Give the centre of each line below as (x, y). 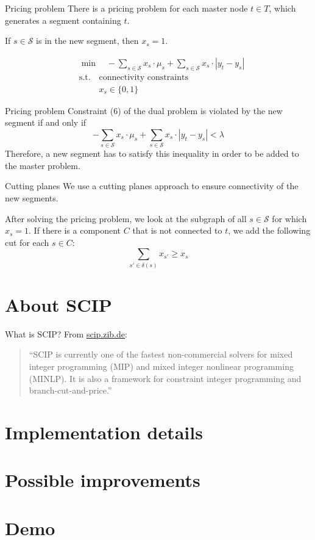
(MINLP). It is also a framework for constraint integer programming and (165, 378)
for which (289, 218)
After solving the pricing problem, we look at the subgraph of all (126, 218)
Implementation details (104, 432)
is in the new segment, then (87, 41)
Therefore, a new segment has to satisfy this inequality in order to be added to (152, 153)
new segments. (32, 197)
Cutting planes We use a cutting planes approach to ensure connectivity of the (152, 186)
